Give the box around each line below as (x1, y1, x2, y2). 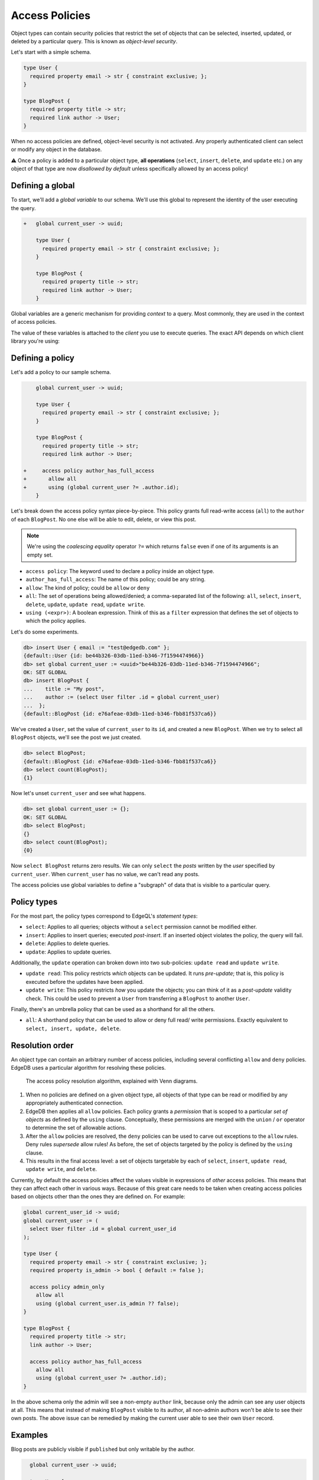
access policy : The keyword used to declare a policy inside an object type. (25, 568, 215, 575)
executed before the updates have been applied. (25, 978, 144, 985)
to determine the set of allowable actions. (25, 1124, 127, 1131)
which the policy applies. (25, 617, 86, 625)
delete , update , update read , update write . (25, 601, 146, 608)
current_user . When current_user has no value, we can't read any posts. (11, 870, 200, 877)
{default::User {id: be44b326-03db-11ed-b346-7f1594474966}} (23, 652, 204, 659)
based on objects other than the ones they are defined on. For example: (11, 1193, 185, 1200)
